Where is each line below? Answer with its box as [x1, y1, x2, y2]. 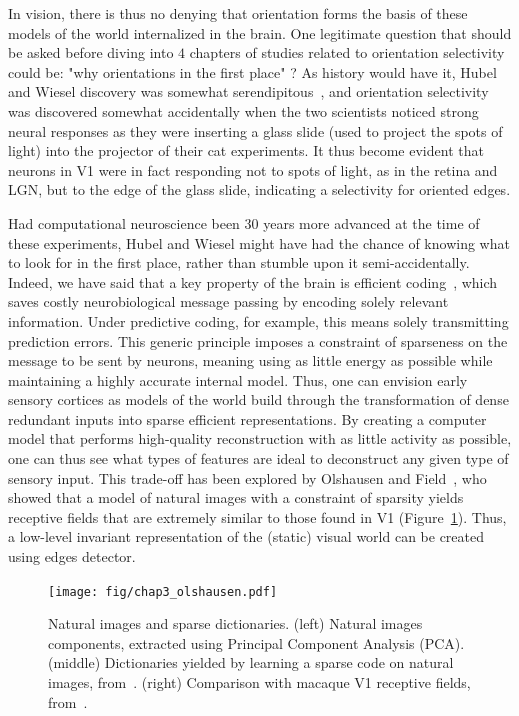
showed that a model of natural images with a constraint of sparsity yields [8, 487, 464, 508]
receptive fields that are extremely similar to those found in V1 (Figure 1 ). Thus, [8, 506, 507, 527]
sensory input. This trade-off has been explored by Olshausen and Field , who [8, 467, 487, 488]
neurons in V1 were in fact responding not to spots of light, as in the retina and [8, 159, 498, 180]
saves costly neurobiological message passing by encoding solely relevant [8, 291, 449, 312]
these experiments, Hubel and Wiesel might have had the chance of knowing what [8, 232, 510, 253]
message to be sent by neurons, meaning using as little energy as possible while [8, 350, 493, 371]
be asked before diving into [8, 42, 174, 63]
